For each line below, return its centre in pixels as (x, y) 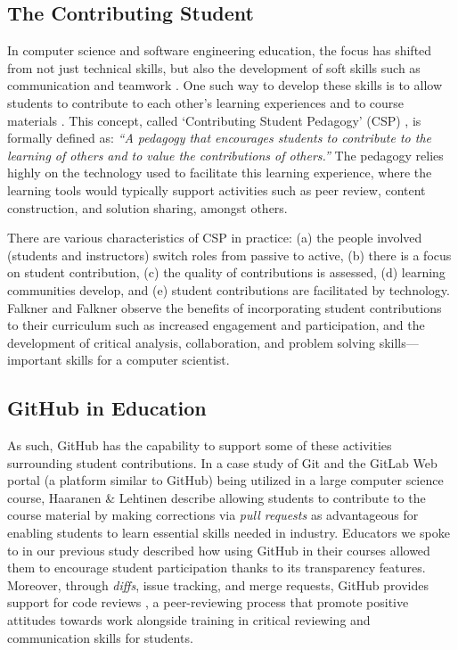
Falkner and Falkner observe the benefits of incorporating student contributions (225, 307)
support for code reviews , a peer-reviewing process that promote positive (208, 602)
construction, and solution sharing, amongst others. (147, 207)
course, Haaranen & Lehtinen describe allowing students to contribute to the (217, 497)
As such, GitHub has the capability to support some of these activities (200, 445)
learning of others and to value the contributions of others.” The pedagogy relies (225, 155)
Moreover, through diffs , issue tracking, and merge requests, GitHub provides (218, 584)
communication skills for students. (100, 637)
